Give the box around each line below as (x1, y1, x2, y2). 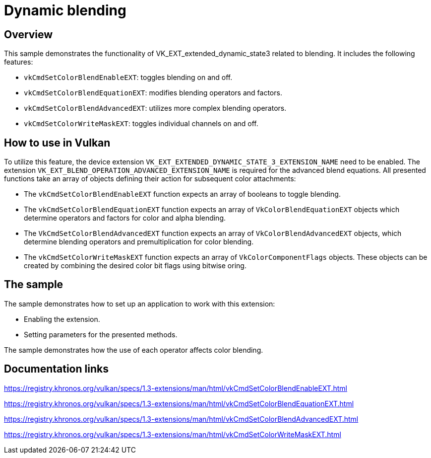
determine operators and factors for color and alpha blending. (24, 214, 226, 223)
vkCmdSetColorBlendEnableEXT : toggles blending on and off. (24, 73, 233, 82)
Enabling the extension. (24, 314, 100, 323)
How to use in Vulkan (4, 136, 111, 149)
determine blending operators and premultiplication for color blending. (24, 237, 254, 246)
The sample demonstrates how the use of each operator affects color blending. (4, 345, 263, 354)
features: (4, 58, 33, 67)
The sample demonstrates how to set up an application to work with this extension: (4, 299, 275, 308)
